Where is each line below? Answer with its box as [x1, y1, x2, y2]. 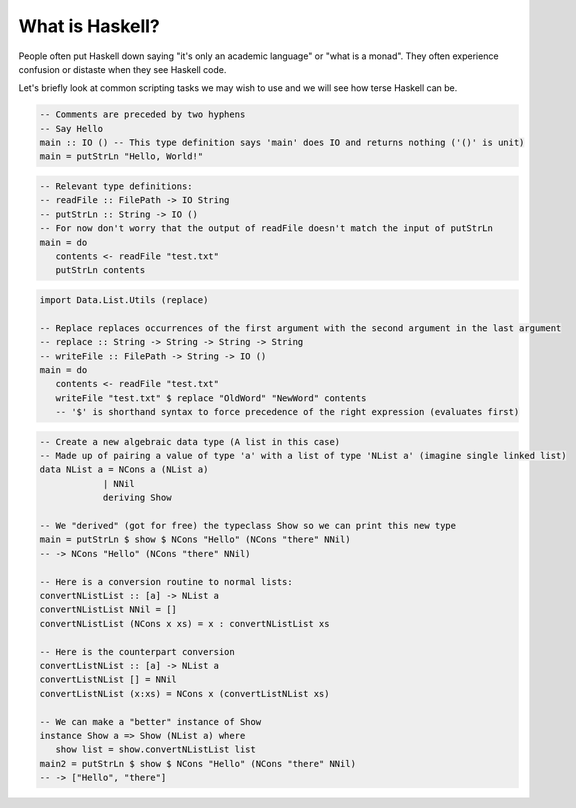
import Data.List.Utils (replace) [39, 294, 209, 305]
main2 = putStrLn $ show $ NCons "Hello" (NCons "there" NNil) [39, 758, 357, 769]
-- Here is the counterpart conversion [39, 646, 235, 657]
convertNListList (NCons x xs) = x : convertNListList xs [39, 618, 330, 629]
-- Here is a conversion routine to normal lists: [39, 576, 294, 587]
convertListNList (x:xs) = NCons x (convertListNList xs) [39, 688, 330, 699]
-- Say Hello [39, 123, 104, 134]
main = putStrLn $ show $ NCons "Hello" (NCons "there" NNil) [39, 534, 351, 545]
